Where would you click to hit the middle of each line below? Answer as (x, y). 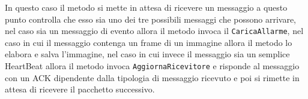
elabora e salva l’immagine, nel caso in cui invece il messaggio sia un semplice (147, 54)
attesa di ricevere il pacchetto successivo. (80, 89)
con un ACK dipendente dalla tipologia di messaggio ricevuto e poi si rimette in (152, 77)
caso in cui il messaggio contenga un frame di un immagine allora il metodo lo (149, 42)
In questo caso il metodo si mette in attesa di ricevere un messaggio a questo (146, 7)
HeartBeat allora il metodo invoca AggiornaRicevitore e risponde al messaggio (152, 66)
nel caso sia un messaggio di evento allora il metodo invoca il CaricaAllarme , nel (154, 31)
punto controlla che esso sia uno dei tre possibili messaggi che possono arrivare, (151, 19)
